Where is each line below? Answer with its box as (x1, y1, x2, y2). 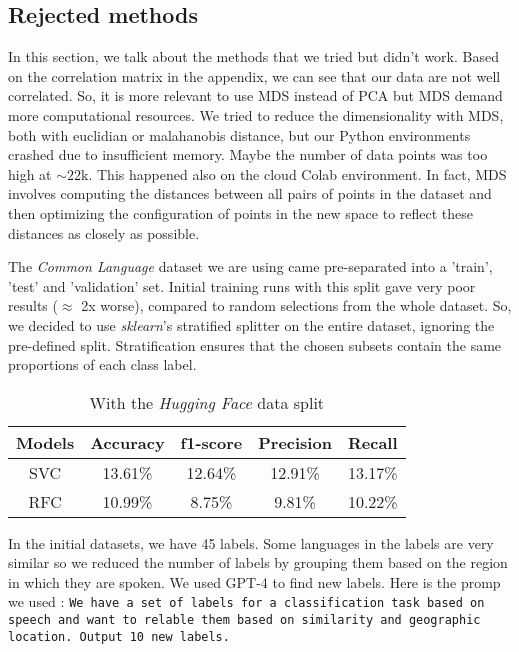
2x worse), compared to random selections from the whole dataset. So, (81, 295, 512, 316)
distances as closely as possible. (8, 222, 200, 243)
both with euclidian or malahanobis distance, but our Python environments (8, 124, 471, 145)
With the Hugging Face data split (89, 390, 325, 414)
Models (16, 430, 75, 454)
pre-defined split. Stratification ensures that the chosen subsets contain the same (8, 334, 502, 355)
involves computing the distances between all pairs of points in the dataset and (8, 183, 492, 204)
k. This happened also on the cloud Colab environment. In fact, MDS (81, 163, 507, 184)
